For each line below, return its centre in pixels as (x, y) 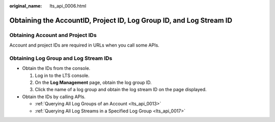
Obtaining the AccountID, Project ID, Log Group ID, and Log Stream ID (121, 20)
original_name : (26, 6)
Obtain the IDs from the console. (56, 68)
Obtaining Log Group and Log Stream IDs (61, 58)
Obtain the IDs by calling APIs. (54, 97)
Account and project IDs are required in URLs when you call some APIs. (85, 45)
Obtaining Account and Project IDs (53, 35)
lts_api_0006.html (68, 6)
